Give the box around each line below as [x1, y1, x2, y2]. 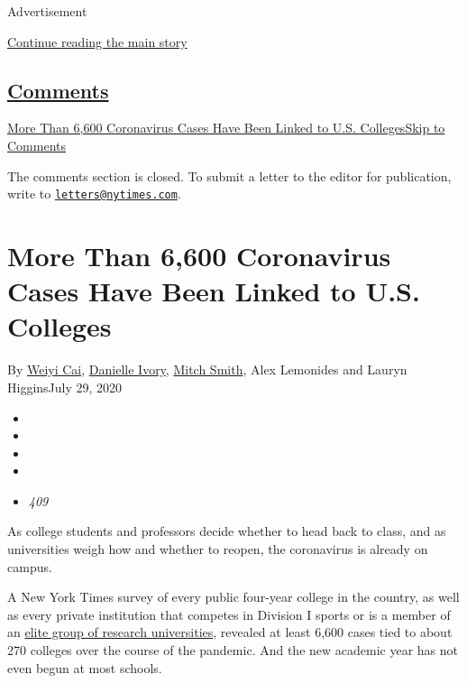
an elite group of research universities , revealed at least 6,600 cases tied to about [7, 623, 453, 641]
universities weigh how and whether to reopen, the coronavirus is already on [7, 540, 428, 558]
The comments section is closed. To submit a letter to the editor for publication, [7, 166, 452, 185]
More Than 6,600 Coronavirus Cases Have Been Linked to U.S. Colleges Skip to [7, 118, 445, 137]
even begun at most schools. [7, 658, 162, 677]
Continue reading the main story [7, 32, 188, 51]
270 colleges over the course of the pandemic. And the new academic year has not [7, 641, 458, 660]
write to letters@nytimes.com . [7, 184, 181, 203]
